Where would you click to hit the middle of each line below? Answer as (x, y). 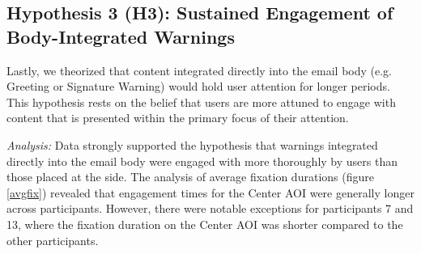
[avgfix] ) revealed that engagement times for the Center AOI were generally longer (210, 192)
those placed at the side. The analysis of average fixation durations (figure (190, 177)
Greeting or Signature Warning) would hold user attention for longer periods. (198, 86)
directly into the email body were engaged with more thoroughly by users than (202, 161)
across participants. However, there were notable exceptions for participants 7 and (210, 208)
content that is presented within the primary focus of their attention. (178, 118)
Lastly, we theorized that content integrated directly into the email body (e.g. (199, 70)
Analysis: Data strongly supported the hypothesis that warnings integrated (192, 144)
